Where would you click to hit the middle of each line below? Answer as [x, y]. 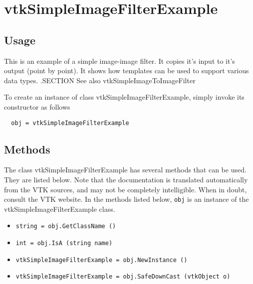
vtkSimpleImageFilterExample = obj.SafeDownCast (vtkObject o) [123, 277]
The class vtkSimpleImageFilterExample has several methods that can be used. [125, 170]
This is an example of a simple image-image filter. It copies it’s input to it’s [120, 61]
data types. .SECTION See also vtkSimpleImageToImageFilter [100, 80]
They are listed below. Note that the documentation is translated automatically [126, 179]
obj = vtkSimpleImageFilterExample [70, 123]
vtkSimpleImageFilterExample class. [60, 209]
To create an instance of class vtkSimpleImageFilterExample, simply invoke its [124, 97]
